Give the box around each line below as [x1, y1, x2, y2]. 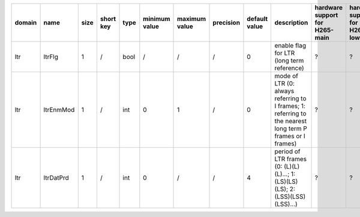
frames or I [274, 132, 305, 140]
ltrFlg [43, 53, 59, 61]
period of [274, 147, 301, 156]
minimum [143, 15, 170, 23]
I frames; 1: [274, 102, 306, 110]
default [247, 15, 268, 23]
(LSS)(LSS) [274, 192, 306, 201]
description [274, 19, 308, 26]
